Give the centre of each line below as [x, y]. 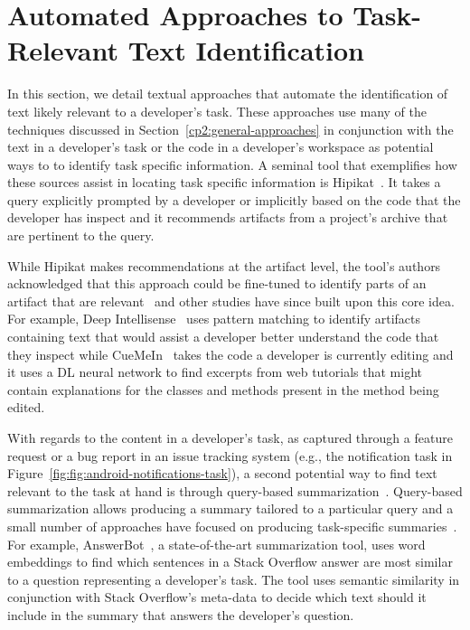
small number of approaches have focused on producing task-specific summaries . [232, 526]
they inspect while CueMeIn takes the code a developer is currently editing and [230, 354]
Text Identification [246, 50]
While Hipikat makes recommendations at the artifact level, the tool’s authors [224, 265]
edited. [26, 407]
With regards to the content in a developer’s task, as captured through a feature [230, 437]
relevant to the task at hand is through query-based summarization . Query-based [235, 490]
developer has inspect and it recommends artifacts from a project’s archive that [228, 217]
